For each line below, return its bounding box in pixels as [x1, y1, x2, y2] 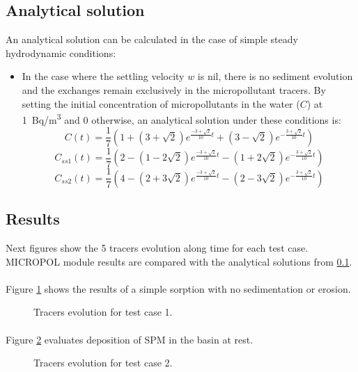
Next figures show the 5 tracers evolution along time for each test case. [6, 241, 309, 255]
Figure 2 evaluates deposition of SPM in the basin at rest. [6, 332, 254, 346]
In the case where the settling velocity [22, 69, 185, 83]
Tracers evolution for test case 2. [33, 355, 173, 370]
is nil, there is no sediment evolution [197, 69, 353, 83]
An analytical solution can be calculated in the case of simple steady [6, 32, 298, 47]
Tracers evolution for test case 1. [33, 305, 173, 319]
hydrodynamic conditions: [6, 45, 116, 60]
